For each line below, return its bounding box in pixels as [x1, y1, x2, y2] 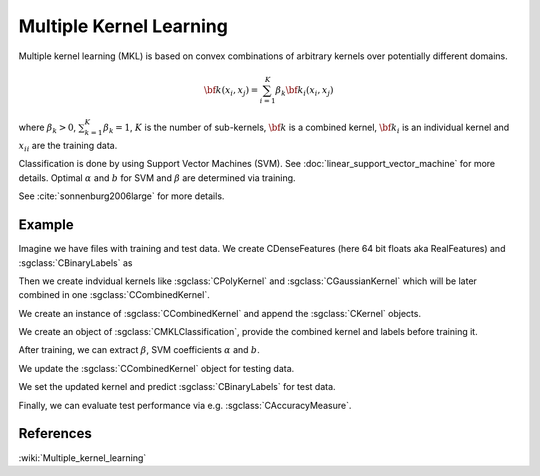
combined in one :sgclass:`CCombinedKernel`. [18, 289, 210, 301]
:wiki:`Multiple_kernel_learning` [18, 451, 147, 464]
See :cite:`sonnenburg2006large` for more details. [18, 190, 225, 202]
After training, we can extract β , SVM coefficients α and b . [18, 344, 260, 356]
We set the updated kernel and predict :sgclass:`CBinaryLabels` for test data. [18, 381, 336, 393]
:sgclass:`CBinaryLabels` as [18, 256, 133, 269]
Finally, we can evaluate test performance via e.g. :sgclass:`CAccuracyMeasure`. [18, 399, 352, 411]
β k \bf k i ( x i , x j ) [275, 84, 334, 98]
